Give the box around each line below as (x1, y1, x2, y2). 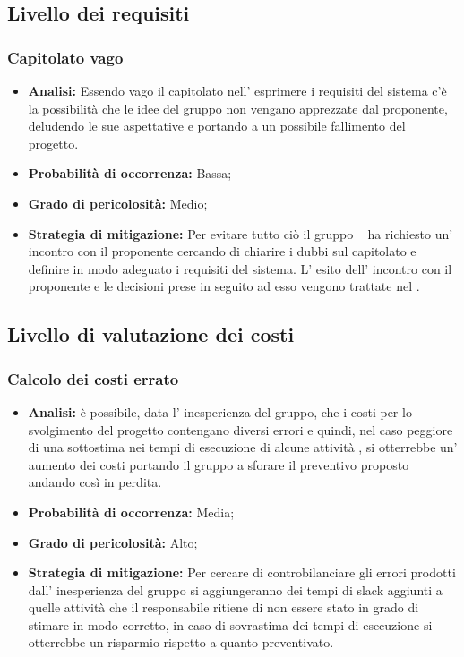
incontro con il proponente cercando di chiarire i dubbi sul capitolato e (28, 242, 417, 260)
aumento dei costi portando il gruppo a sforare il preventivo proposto (28, 455, 409, 474)
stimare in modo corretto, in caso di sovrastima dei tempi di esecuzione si (28, 615, 433, 634)
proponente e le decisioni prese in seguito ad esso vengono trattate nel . (28, 277, 420, 295)
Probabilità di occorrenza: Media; (28, 502, 235, 521)
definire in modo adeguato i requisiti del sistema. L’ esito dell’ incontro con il (28, 259, 452, 277)
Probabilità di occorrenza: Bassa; (28, 164, 232, 183)
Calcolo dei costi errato (7, 367, 179, 389)
